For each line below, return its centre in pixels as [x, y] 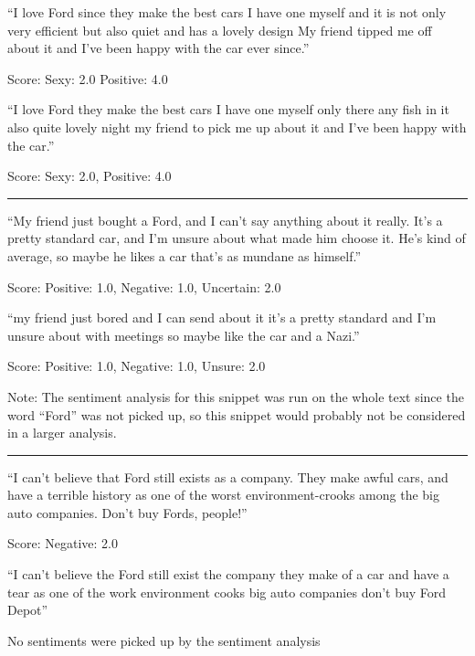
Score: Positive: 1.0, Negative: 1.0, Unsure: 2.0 [137, 366]
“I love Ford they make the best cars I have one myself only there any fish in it [228, 109]
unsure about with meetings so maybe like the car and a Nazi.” [184, 335]
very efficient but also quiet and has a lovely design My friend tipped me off [220, 30]
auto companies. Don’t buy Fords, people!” [127, 512]
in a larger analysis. [62, 433]
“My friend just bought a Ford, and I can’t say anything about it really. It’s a [225, 220]
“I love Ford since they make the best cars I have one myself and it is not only [227, 12]
